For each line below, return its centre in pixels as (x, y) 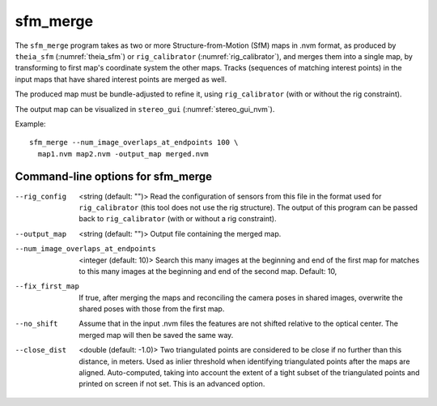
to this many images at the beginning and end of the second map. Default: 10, (208, 271)
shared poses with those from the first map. (152, 309)
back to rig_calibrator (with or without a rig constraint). (178, 219)
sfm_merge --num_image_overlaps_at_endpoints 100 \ (134, 143)
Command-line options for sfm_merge (113, 177)
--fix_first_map (47, 286)
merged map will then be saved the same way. (156, 335)
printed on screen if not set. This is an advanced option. (172, 384)
